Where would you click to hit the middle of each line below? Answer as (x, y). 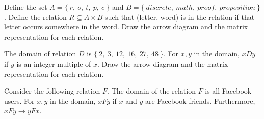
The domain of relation (40, 54)
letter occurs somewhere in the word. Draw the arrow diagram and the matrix (126, 27)
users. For (19, 100)
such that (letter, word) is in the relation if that (180, 17)
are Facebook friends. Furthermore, (200, 100)
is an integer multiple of (54, 63)
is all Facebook (228, 91)
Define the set (26, 7)
